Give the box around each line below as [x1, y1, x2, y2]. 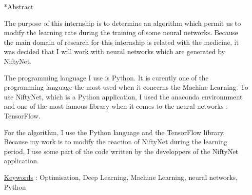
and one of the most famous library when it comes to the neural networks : [4, 101, 228, 111]
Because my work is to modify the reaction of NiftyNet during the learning [4, 136, 228, 147]
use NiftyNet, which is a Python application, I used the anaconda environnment [4, 91, 243, 101]
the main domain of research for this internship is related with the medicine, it [4, 37, 239, 47]
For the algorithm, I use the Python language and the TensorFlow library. [4, 127, 225, 137]
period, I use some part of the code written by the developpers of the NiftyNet [4, 146, 239, 156]
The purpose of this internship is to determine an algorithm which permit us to [4, 18, 241, 28]
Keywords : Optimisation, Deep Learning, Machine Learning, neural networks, [4, 172, 238, 182]
